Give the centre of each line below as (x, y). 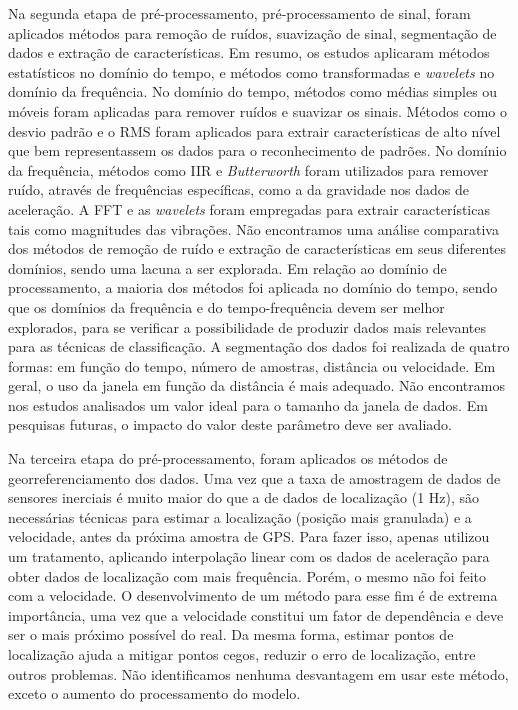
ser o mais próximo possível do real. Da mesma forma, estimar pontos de (231, 634)
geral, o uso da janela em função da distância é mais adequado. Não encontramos (256, 385)
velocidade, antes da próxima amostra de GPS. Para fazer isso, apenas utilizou (249, 536)
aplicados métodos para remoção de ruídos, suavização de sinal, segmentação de (252, 32)
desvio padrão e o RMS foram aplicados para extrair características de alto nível (254, 130)
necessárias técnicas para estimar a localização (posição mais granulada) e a (240, 516)
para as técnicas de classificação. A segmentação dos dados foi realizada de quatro (259, 346)
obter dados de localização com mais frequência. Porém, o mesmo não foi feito (247, 575)
